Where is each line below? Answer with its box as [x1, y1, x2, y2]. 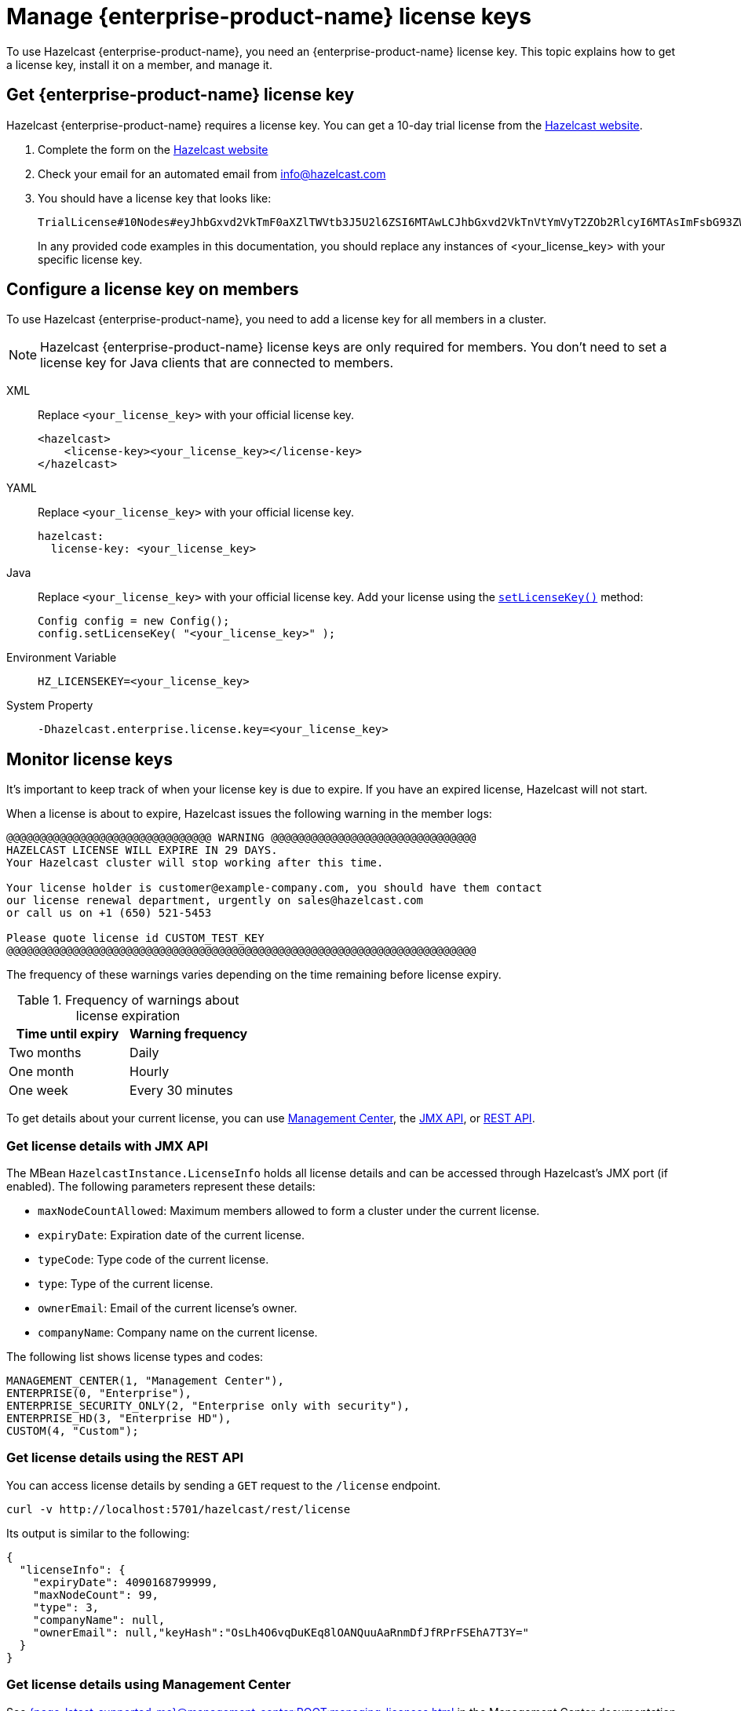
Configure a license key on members [6, 279, 299, 300]
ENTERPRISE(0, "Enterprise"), [6, 1387, 192, 1400]
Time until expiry [16, 1026, 119, 1042]
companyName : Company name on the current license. [38, 1326, 318, 1340]
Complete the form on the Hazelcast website [38, 142, 268, 156]
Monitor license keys [6, 749, 173, 769]
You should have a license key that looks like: [38, 191, 272, 205]
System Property [6, 699, 93, 713]
